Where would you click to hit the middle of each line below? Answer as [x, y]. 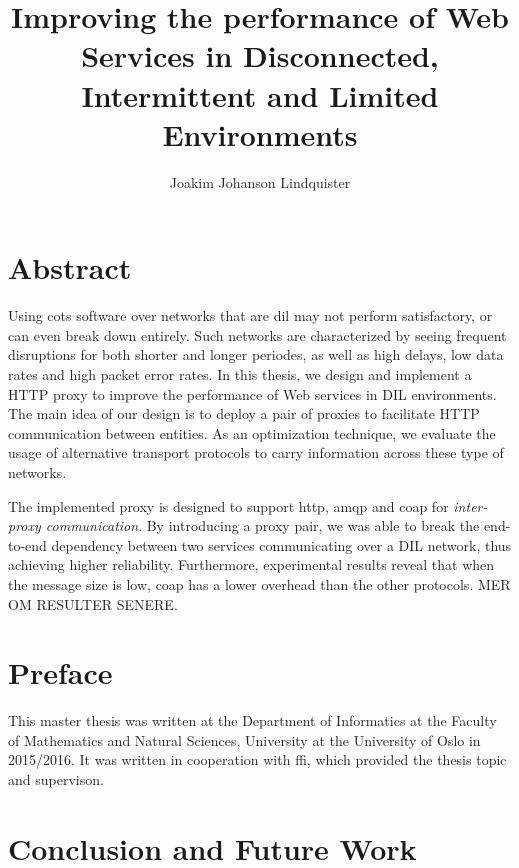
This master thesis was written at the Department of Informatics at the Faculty [252, 720]
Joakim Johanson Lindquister [260, 181]
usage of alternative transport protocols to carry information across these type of [256, 452]
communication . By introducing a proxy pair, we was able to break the [262, 525]
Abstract [70, 267]
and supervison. [56, 779]
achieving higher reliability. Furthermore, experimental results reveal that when [251, 564]
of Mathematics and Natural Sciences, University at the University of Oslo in [244, 739]
